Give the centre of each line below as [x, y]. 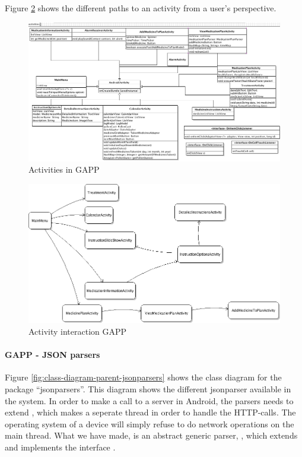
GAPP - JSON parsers [53, 355]
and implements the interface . [60, 447]
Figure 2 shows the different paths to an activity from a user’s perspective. [141, 8]
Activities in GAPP [64, 169]
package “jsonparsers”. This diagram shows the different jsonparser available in [148, 388]
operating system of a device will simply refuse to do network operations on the [150, 423]
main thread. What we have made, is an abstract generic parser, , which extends [151, 435]
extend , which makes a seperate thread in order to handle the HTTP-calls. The [150, 412]
